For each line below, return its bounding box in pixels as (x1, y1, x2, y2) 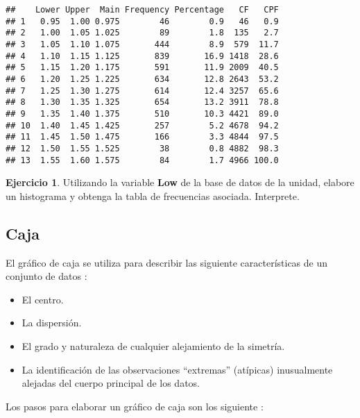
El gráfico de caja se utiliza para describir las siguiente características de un (6, 255, 328, 269)
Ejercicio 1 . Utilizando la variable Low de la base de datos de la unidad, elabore (6, 175, 354, 190)
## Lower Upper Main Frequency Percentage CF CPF (6, 5, 279, 15)
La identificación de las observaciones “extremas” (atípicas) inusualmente (22, 362, 333, 376)
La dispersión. (22, 315, 82, 330)
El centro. (22, 292, 64, 306)
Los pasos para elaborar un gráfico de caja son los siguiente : (6, 399, 264, 413)
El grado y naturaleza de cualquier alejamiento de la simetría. (22, 338, 285, 353)
